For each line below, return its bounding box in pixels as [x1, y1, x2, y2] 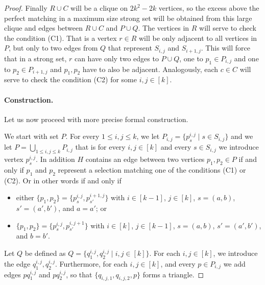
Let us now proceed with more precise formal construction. [4, 113, 188, 124]
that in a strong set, [4, 53, 67, 63]
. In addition [36, 154, 75, 164]
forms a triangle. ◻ [142, 269, 204, 279]
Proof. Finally [4, 3, 47, 13]
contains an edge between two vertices [85, 154, 205, 164]
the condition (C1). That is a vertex [4, 32, 117, 43]
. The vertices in [138, 22, 189, 33]
